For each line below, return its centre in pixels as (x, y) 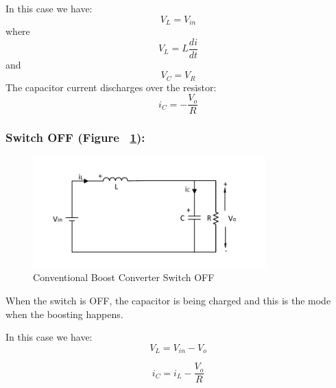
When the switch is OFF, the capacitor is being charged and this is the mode (168, 301)
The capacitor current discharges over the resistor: (111, 87)
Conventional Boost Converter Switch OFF (124, 277)
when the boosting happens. (64, 314)
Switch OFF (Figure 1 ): (75, 137)
